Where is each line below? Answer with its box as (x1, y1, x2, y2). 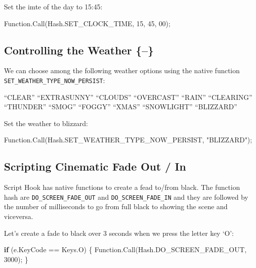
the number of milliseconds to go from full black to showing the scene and (4, 201, 228, 212)
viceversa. (4, 211, 33, 222)
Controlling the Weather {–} (4, 42, 154, 57)
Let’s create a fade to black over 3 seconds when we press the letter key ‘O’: (4, 227, 234, 238)
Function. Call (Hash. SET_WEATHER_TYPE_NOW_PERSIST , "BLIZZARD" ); (4, 134, 252, 145)
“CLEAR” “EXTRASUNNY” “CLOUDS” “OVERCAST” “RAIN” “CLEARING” (4, 91, 253, 102)
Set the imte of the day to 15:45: (4, 1, 103, 11)
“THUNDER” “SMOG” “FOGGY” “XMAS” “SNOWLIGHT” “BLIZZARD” (4, 101, 237, 112)
